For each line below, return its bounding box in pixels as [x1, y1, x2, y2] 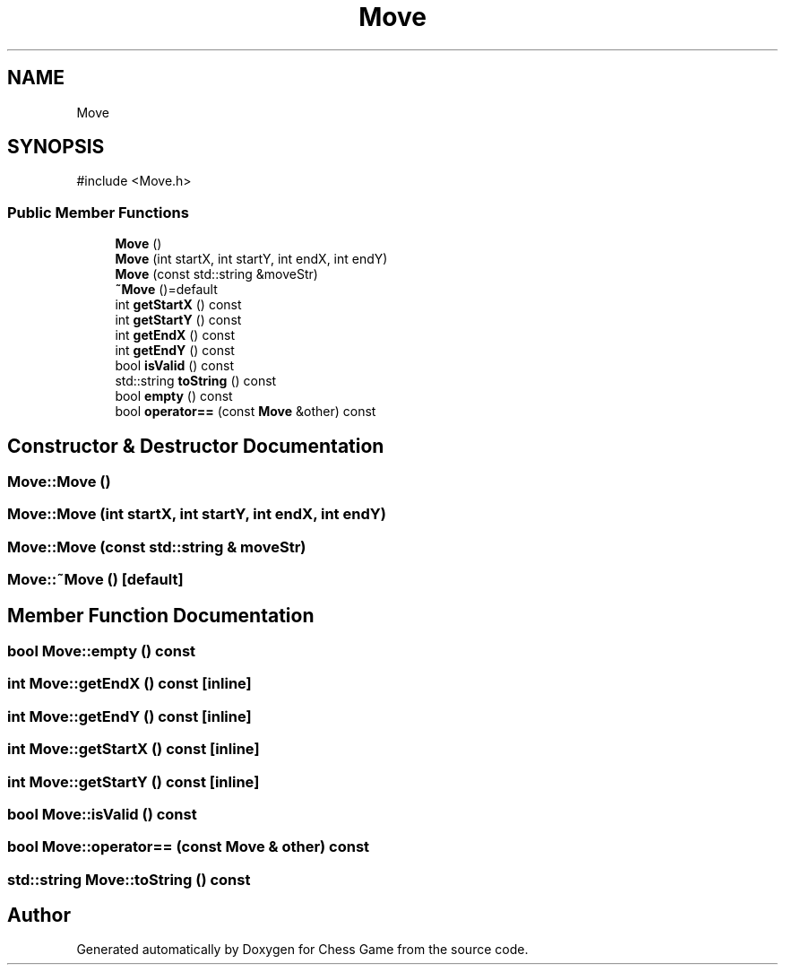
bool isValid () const [115, 358, 234, 374]
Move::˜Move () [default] [7, 570, 184, 589]
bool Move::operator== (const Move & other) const [7, 837, 370, 856]
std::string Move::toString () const [7, 870, 251, 889]
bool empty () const [115, 388, 233, 404]
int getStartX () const [115, 297, 242, 313]
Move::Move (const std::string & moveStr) [7, 537, 306, 556]
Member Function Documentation [7, 603, 315, 627]
